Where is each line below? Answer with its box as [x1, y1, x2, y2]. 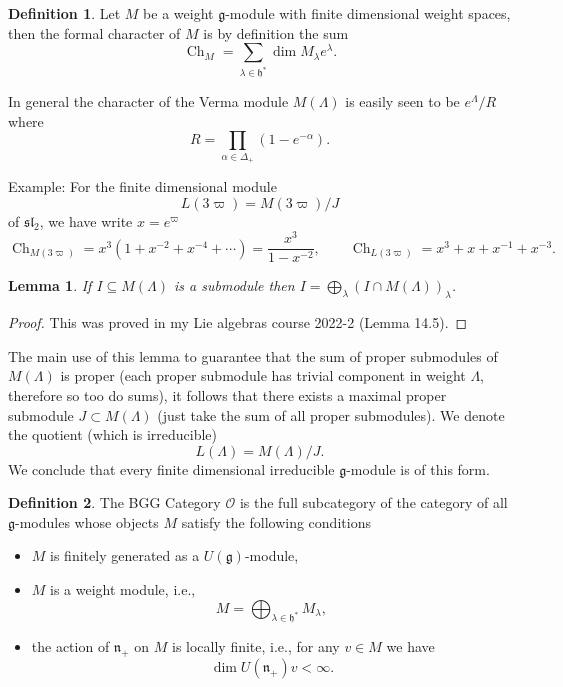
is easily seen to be [345, 91, 460, 112]
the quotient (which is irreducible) [8, 424, 218, 445]
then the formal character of [8, 22, 181, 43]
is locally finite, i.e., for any [172, 636, 340, 657]
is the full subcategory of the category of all [239, 492, 508, 513]
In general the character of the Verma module [8, 91, 289, 112]
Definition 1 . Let [8, 3, 121, 23]
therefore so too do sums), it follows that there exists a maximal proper [8, 384, 447, 405]
